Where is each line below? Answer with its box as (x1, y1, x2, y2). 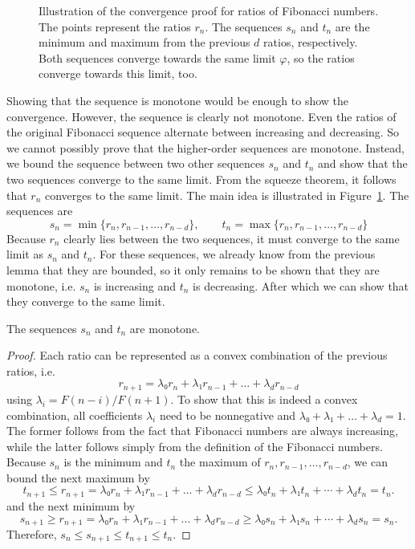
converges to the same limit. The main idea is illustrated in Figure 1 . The (45, 186, 409, 203)
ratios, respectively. (263, 34, 358, 51)
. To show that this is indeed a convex (170, 390, 358, 407)
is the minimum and (63, 453, 163, 470)
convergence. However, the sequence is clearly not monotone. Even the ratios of (6, 108, 397, 124)
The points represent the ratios (39, 18, 191, 35)
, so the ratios (287, 49, 355, 66)
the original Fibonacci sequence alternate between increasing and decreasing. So (6, 124, 400, 140)
